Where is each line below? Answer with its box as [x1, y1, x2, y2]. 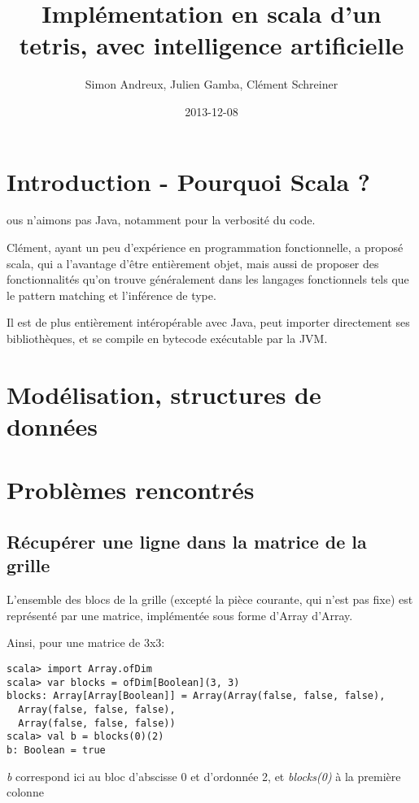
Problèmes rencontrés [7, 473, 255, 506]
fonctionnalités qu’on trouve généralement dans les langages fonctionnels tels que [7, 271, 409, 288]
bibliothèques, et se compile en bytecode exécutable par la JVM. [7, 330, 328, 346]
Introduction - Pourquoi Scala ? [7, 164, 371, 197]
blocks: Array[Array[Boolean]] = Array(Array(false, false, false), [7, 690, 386, 702]
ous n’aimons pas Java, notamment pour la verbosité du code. [7, 211, 316, 228]
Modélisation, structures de [7, 377, 321, 410]
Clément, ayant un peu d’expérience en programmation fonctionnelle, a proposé [7, 239, 404, 256]
